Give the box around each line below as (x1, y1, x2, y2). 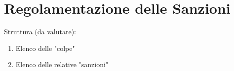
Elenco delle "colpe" (15, 43, 75, 53)
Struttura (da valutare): (4, 26, 76, 37)
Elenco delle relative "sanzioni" (15, 59, 109, 70)
